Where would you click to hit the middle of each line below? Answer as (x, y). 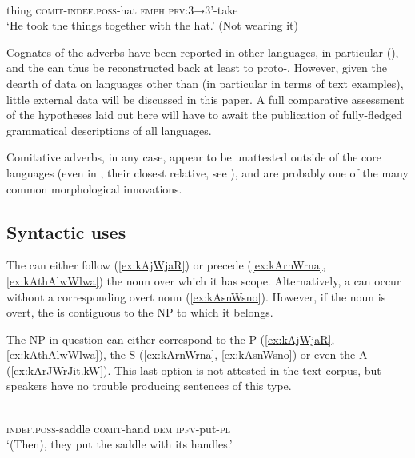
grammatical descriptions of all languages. (109, 130)
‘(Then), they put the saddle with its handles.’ (120, 444)
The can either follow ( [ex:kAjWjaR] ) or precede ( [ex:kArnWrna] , (166, 265)
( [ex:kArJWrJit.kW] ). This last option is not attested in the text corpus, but (194, 370)
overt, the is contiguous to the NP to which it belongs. (140, 312)
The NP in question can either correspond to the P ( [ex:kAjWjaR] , (171, 339)
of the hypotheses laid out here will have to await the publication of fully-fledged (204, 115)
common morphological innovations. (94, 188)
